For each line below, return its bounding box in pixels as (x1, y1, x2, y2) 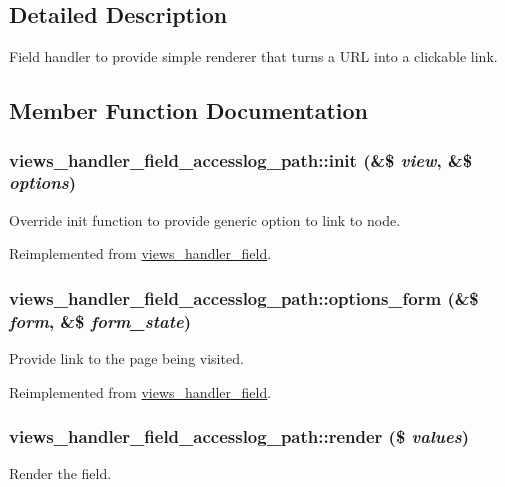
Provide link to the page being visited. (9, 348, 244, 369)
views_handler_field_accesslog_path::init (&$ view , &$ (9, 147, 473, 172)
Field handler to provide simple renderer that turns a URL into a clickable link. (9, 46, 498, 67)
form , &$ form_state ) (9, 308, 191, 333)
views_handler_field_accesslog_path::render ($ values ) (9, 424, 469, 449)
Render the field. (9, 463, 112, 484)
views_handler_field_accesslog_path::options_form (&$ (9, 285, 479, 310)
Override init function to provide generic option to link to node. (9, 209, 401, 230)
